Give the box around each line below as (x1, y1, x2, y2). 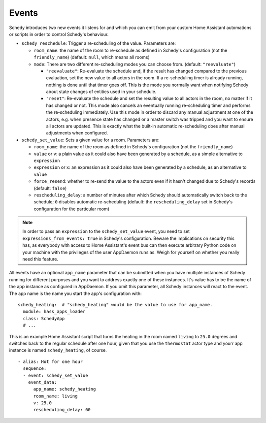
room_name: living (33, 393, 78, 399)
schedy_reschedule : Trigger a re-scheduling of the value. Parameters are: (21, 40, 176, 46)
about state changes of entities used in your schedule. (46, 89, 157, 95)
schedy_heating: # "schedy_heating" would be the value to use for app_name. (18, 302, 213, 307)
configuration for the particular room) (33, 206, 110, 212)
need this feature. (22, 256, 59, 262)
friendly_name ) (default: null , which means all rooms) (33, 54, 150, 60)
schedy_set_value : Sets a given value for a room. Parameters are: (21, 137, 160, 143)
